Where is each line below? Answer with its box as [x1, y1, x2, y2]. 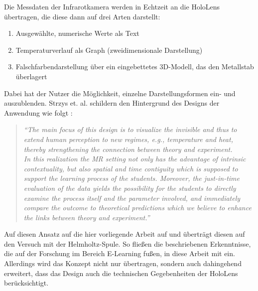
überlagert [15, 71, 47, 81]
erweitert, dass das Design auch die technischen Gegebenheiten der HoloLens [4, 268, 238, 278]
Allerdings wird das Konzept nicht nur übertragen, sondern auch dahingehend [4, 258, 242, 269]
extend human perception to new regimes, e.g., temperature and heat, [23, 134, 233, 144]
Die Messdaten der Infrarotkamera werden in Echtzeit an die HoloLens [4, 1, 220, 11]
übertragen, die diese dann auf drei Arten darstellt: [4, 11, 160, 21]
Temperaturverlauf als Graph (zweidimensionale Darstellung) [15, 44, 203, 55]
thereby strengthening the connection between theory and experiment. [23, 144, 233, 154]
